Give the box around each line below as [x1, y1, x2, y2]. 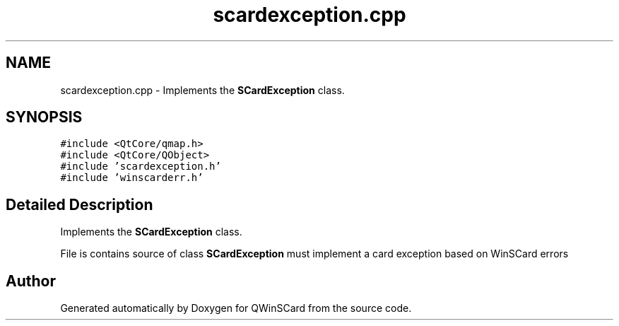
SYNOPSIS [6, 108, 83, 127]
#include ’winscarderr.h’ [60, 172, 204, 184]
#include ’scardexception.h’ [60, 161, 221, 173]
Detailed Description [6, 195, 153, 214]
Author [6, 272, 56, 290]
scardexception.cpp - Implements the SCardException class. [60, 83, 345, 96]
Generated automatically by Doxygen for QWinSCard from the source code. [60, 302, 412, 315]
